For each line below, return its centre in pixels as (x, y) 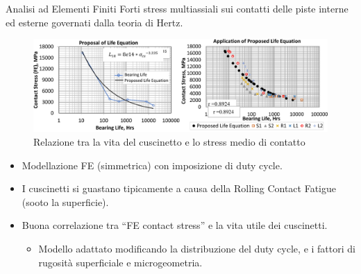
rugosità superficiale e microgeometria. (120, 262)
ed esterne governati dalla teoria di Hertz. (94, 22)
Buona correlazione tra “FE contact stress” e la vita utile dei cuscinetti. (175, 225)
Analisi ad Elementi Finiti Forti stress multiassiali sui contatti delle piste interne (177, 8)
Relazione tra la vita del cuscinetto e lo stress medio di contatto (169, 141)
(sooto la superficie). (65, 202)
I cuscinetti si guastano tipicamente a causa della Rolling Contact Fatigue (179, 188)
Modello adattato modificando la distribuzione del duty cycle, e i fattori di (197, 248)
